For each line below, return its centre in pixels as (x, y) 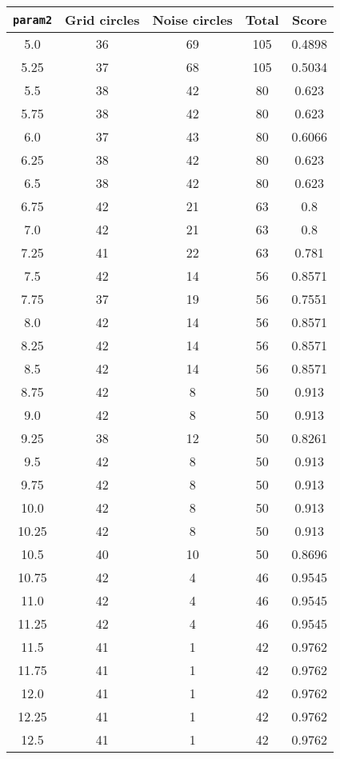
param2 (33, 20)
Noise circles (192, 20)
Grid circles (102, 20)
